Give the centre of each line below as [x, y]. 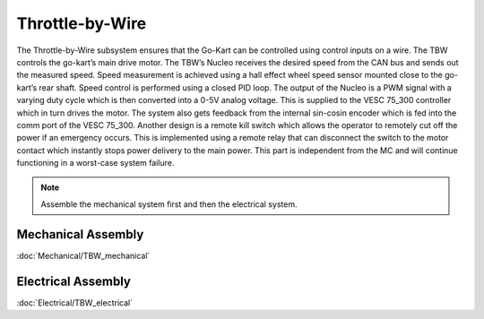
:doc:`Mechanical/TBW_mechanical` [83, 255]
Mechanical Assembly [80, 234]
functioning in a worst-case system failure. [95, 163]
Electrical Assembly [74, 281]
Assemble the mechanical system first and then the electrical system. [169, 204]
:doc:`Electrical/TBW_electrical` [75, 302]
